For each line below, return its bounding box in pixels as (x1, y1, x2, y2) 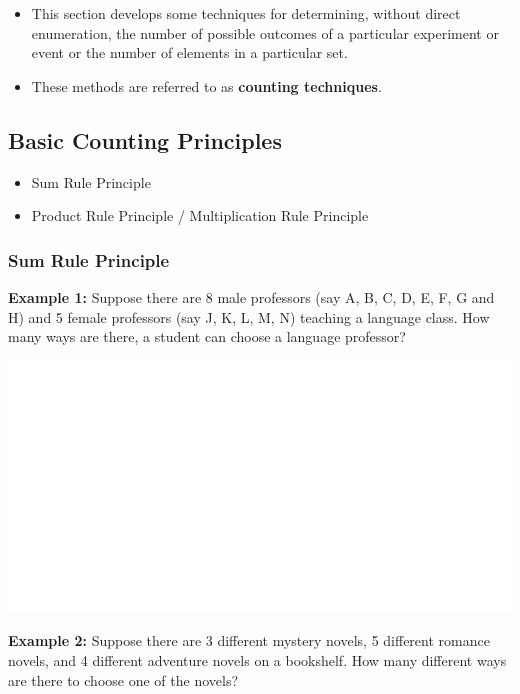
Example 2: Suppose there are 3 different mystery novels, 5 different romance (8, 630, 490, 651)
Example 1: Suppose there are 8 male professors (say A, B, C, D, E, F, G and (8, 286, 495, 307)
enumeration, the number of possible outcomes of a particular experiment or (31, 22, 499, 43)
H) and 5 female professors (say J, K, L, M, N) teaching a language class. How (8, 306, 490, 327)
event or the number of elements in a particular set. (31, 42, 348, 63)
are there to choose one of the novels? (8, 669, 239, 690)
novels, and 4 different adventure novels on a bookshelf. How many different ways (8, 649, 507, 670)
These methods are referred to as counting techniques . (31, 75, 382, 96)
